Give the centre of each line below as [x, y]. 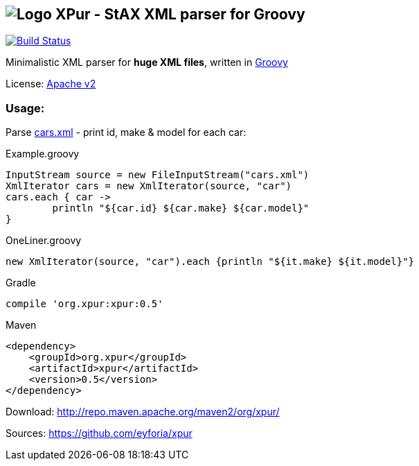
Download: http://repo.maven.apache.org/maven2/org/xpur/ [143, 412]
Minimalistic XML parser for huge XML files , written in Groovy [147, 62]
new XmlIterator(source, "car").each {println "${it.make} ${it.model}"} [210, 262]
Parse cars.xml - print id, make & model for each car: [126, 132]
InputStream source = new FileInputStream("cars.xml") [158, 175]
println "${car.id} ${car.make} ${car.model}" [181, 208]
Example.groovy [43, 154]
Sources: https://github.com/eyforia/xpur [99, 433]
